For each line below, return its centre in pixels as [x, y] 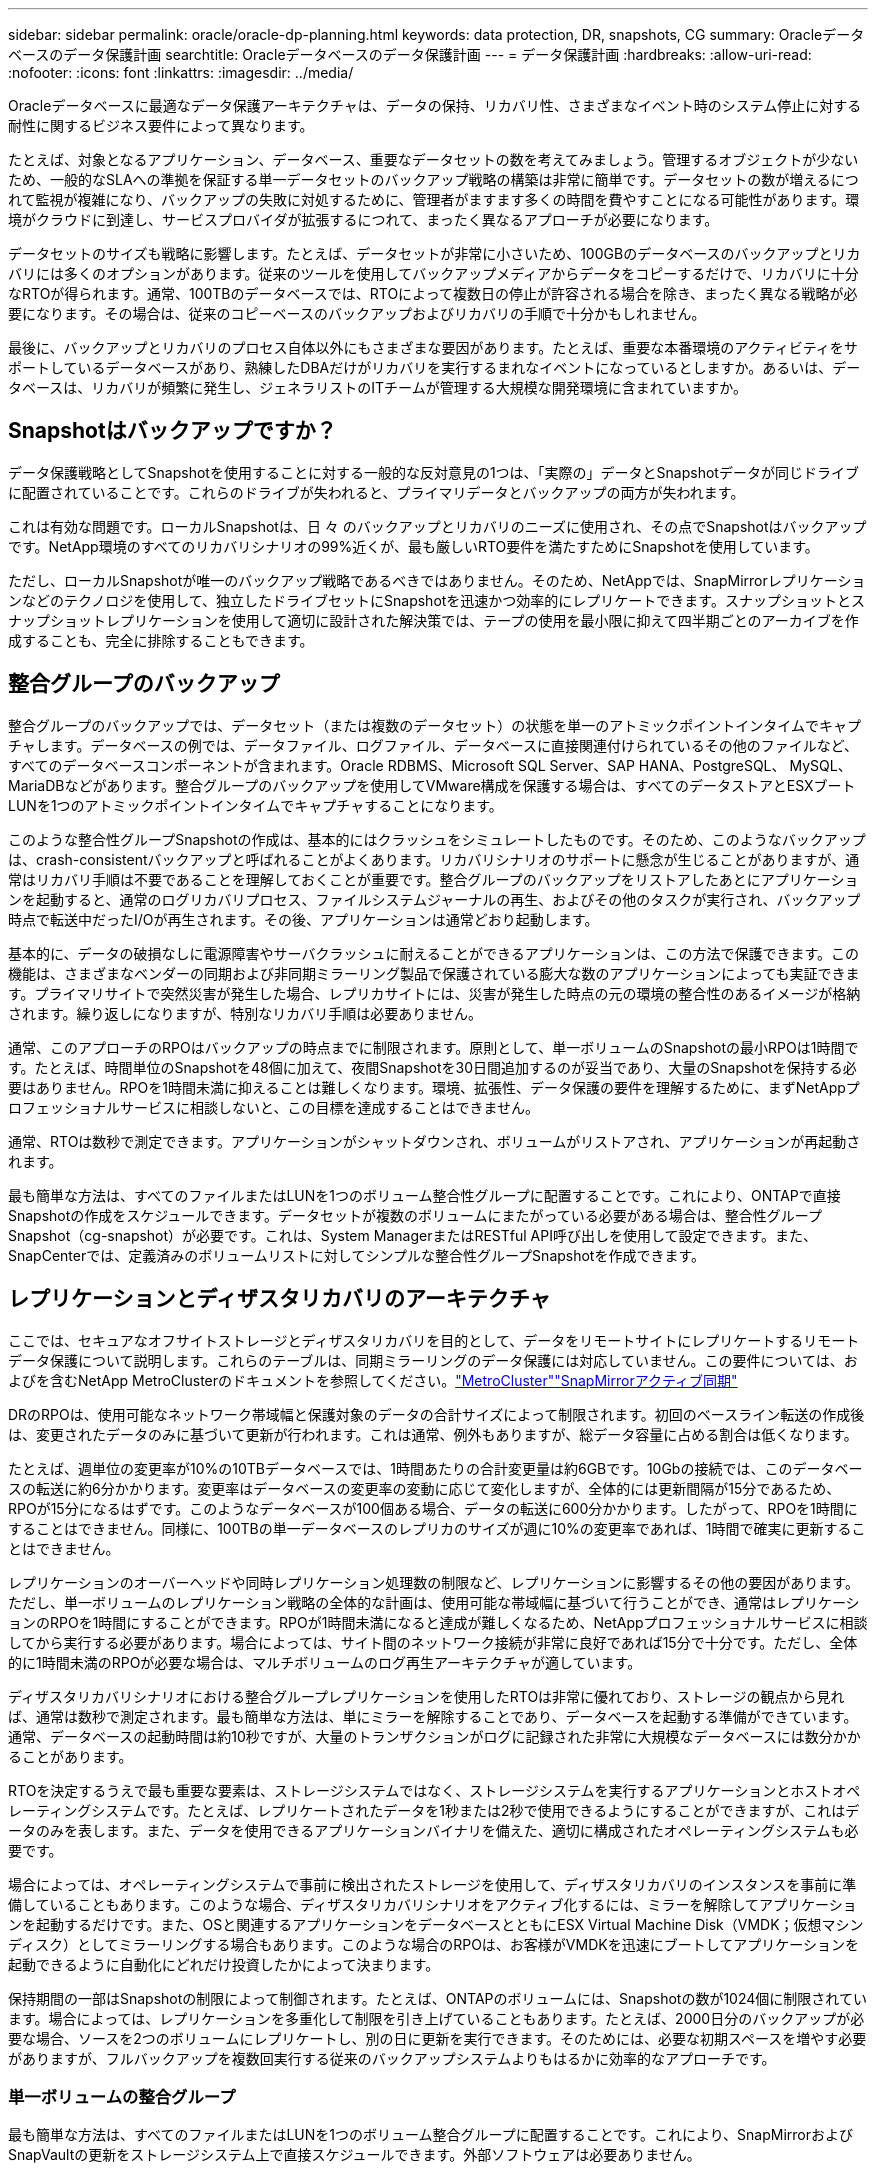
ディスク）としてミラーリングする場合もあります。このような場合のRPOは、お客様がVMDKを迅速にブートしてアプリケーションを [433, 1944]
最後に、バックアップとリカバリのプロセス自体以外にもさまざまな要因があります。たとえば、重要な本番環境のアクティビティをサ [433, 347]
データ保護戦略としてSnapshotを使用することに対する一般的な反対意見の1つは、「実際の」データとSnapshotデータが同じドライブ [433, 472]
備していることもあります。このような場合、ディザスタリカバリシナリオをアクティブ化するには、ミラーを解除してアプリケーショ [432, 1904]
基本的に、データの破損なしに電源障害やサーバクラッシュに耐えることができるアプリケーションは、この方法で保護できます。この [434, 953]
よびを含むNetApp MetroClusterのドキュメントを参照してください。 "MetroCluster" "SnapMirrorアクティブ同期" [373, 1380]
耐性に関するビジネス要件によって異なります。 [161, 125]
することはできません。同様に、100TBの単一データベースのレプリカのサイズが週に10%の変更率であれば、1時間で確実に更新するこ [437, 1528]
